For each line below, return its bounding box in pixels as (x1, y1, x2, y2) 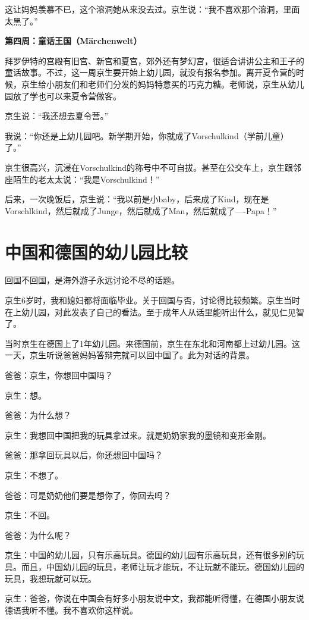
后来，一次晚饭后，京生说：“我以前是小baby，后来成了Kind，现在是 (5, 193, 269, 205)
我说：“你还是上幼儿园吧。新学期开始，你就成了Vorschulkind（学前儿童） (5, 129, 289, 142)
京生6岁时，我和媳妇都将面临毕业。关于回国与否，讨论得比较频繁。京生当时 (5, 294, 300, 306)
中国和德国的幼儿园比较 (5, 239, 188, 264)
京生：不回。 (5, 509, 55, 521)
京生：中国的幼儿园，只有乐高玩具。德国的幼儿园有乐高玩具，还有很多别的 (5, 549, 296, 561)
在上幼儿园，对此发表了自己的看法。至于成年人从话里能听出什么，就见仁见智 (5, 305, 304, 318)
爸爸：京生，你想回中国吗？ (5, 369, 113, 381)
